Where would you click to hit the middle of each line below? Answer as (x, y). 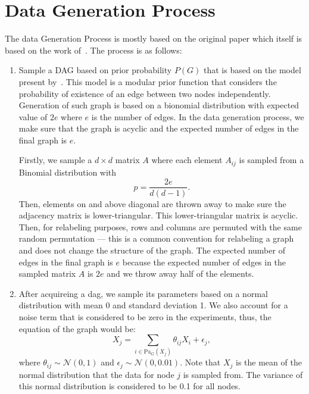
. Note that (200, 362)
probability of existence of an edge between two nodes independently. (145, 93)
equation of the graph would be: (77, 328)
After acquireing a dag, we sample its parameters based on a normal (143, 293)
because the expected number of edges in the (204, 262)
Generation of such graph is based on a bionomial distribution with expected (159, 105)
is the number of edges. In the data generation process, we (198, 116)
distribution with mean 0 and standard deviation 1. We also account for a (153, 305)
